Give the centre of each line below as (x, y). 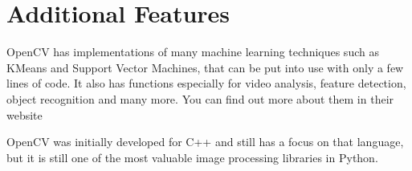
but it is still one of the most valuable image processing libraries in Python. (192, 157)
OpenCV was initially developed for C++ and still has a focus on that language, (205, 142)
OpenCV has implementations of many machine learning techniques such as (193, 52)
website (24, 114)
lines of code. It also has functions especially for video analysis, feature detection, (206, 83)
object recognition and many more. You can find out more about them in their (200, 98)
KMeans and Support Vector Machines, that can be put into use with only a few (205, 67)
